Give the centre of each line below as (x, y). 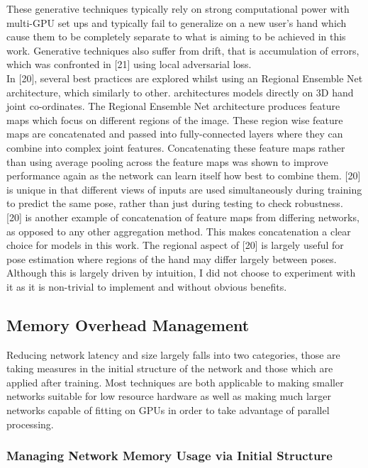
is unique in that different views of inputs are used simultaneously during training (184, 189)
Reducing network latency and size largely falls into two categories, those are (173, 354)
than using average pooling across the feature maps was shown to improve (167, 161)
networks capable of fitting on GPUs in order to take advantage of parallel (168, 410)
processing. (30, 424)
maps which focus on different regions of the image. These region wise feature (175, 119)
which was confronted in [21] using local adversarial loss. (129, 64)
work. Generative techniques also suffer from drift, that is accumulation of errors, (183, 50)
